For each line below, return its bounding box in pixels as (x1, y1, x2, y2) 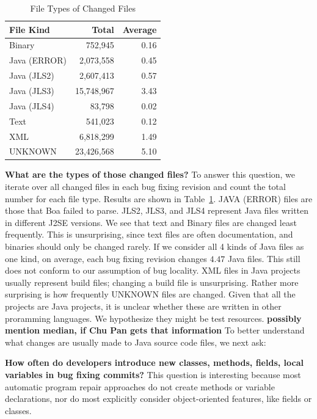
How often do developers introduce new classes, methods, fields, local (5, 356, 304, 369)
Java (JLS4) (9, 99, 54, 112)
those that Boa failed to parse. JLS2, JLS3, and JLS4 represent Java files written (5, 204, 309, 217)
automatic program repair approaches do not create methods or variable (5, 380, 275, 393)
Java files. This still (228, 252, 301, 264)
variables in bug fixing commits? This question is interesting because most (5, 368, 301, 381)
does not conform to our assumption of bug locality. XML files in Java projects (5, 264, 301, 277)
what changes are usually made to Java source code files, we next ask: (5, 335, 266, 348)
